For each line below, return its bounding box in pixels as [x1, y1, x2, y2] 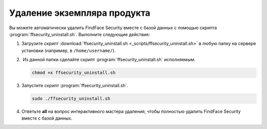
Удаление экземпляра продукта [9, 7, 151, 18]
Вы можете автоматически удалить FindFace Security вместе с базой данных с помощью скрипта [9, 25, 217, 31]
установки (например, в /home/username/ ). [21, 47, 116, 53]
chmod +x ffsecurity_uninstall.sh [32, 70, 116, 76]
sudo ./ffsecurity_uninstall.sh [32, 96, 111, 101]
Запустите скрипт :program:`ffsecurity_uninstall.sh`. [21, 83, 129, 88]
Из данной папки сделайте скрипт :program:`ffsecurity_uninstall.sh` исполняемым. [22, 57, 196, 63]
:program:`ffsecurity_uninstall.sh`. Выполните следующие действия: [9, 31, 150, 37]
